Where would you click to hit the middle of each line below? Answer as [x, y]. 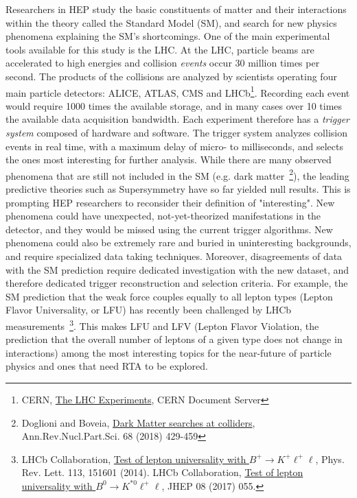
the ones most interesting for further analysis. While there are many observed [169, 159]
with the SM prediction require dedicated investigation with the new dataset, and [177, 269]
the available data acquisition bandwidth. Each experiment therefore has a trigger [178, 119]
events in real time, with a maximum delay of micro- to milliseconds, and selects [174, 146]
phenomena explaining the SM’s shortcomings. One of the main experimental [168, 36]
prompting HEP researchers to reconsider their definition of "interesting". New [170, 202]
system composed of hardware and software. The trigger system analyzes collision [176, 132]
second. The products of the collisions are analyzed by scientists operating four [171, 76]
